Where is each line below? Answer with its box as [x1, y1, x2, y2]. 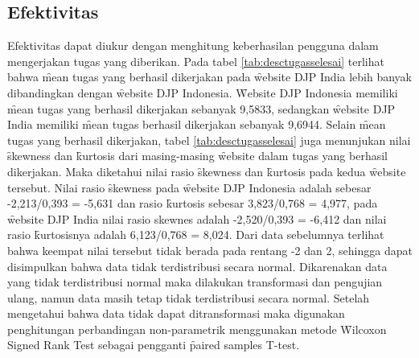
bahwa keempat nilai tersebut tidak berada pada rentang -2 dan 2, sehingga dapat [7, 241, 413, 258]
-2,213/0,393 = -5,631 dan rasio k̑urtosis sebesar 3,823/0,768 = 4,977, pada [7, 195, 378, 212]
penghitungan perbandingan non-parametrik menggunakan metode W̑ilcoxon [7, 320, 387, 337]
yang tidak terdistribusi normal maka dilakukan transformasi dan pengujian [7, 274, 383, 290]
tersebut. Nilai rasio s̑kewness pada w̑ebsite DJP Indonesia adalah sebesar [7, 179, 372, 195]
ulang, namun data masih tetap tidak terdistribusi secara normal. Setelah [7, 289, 370, 306]
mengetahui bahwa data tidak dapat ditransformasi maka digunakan [7, 305, 345, 322]
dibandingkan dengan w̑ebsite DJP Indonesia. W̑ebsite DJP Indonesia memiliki [7, 84, 398, 101]
